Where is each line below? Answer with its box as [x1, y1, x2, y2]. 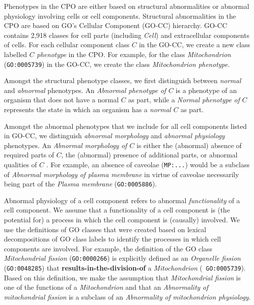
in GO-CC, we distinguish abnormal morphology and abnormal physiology [4, 130, 225, 141]
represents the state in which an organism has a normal [4, 104, 171, 114]
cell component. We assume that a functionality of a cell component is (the [4, 205, 230, 215]
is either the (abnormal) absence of [137, 140, 242, 150]
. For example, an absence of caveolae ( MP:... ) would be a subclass [46, 159, 250, 169]
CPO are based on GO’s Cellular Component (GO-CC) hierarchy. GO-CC [4, 20, 227, 30]
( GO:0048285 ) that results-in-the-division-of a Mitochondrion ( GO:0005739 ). [4, 263, 246, 273]
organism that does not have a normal [4, 94, 119, 105]
